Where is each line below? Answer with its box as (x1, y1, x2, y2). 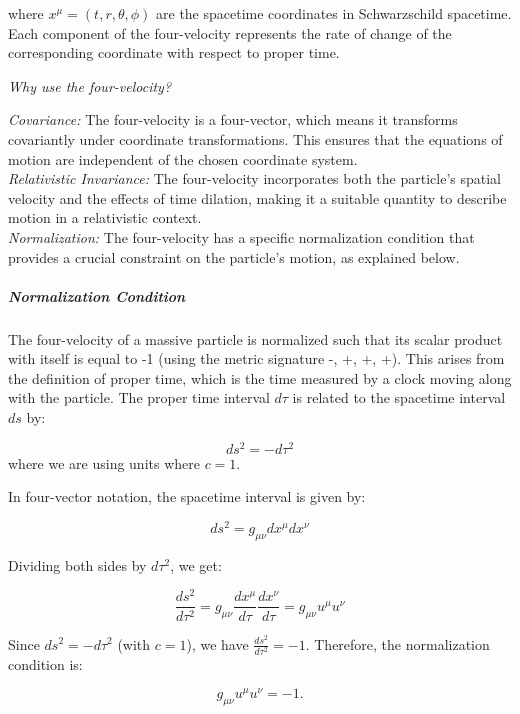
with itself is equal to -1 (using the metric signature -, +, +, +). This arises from (8, 348, 505, 369)
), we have (186, 633, 249, 654)
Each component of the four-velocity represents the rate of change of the (8, 22, 452, 43)
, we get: (170, 554, 222, 575)
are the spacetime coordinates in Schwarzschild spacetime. (156, 3, 512, 23)
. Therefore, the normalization (305, 633, 490, 654)
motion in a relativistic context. (8, 207, 202, 228)
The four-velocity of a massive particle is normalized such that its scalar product (8, 328, 503, 349)
